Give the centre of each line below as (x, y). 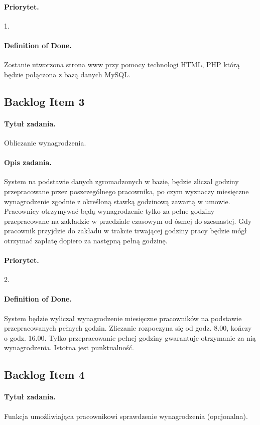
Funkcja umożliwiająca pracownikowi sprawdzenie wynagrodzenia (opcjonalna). (126, 416)
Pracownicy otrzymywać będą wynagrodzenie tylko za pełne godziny (109, 211)
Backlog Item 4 (44, 375)
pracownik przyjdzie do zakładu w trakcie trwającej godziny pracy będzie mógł (126, 231)
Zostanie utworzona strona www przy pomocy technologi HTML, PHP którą (122, 64)
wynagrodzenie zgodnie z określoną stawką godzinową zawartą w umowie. (117, 201)
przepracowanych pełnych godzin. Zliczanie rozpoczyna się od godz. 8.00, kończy (128, 328)
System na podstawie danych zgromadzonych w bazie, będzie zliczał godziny (121, 181)
